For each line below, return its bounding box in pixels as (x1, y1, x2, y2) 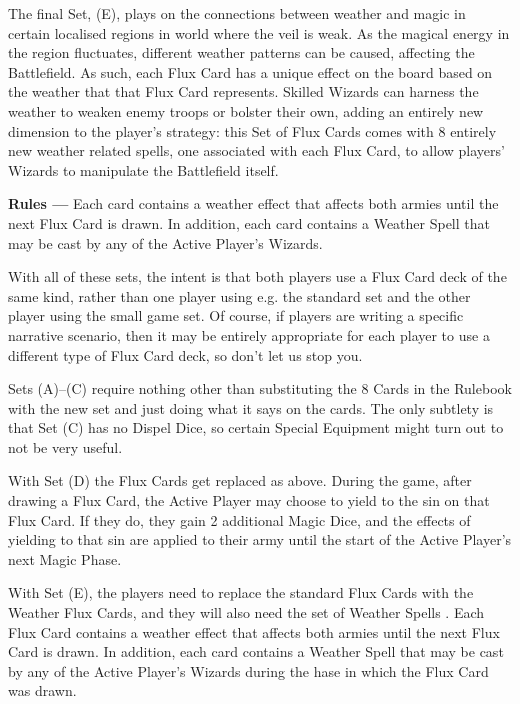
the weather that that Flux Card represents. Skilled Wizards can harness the (8, 81, 479, 102)
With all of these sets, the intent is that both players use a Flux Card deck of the (8, 266, 507, 287)
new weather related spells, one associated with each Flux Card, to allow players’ (8, 140, 505, 161)
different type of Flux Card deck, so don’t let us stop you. (8, 344, 363, 365)
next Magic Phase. (8, 548, 122, 569)
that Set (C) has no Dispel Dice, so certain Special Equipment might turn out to (8, 417, 504, 438)
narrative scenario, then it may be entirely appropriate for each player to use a (8, 324, 490, 345)
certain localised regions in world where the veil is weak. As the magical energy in (8, 22, 510, 43)
